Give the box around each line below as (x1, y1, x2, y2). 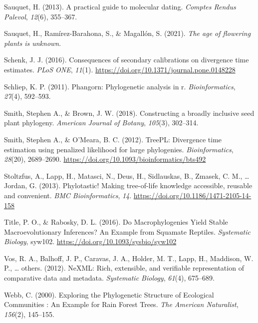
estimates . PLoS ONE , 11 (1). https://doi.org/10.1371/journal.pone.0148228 (4, 64, 236, 74)
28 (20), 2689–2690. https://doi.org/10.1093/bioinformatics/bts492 (4, 154, 206, 164)
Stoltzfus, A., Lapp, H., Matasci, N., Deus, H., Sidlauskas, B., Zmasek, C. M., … (4, 170, 250, 181)
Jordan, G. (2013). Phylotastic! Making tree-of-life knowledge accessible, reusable (4, 180, 253, 191)
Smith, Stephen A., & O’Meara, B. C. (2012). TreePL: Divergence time (4, 134, 222, 144)
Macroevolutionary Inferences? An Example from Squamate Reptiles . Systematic (4, 226, 251, 237)
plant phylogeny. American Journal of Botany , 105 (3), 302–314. (4, 117, 199, 128)
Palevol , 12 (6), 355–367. (4, 11, 77, 21)
